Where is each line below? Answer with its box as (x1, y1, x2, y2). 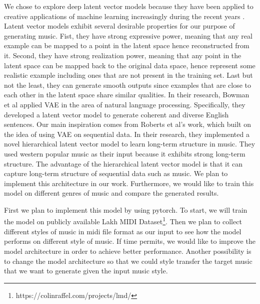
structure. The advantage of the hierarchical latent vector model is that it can (4, 158, 243, 169)
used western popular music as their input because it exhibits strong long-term (4, 148, 245, 159)
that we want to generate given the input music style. (4, 265, 168, 276)
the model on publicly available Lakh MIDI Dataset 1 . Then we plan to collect (4, 215, 242, 227)
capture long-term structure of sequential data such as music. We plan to (4, 168, 228, 179)
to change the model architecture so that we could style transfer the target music (4, 255, 252, 266)
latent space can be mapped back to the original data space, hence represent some (4, 60, 255, 70)
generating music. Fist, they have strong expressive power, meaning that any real (4, 30, 252, 41)
